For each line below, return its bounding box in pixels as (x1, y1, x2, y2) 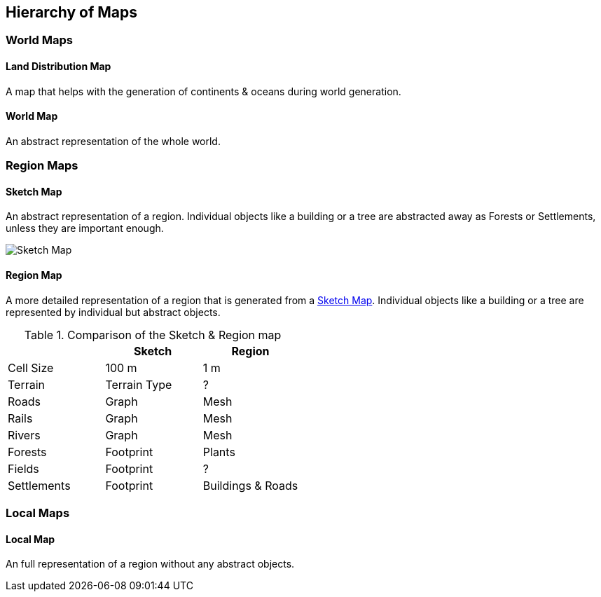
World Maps (6, 33, 73, 48)
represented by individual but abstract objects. (6, 306, 221, 318)
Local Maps (6, 506, 70, 521)
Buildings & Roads (202, 478, 298, 493)
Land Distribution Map (6, 60, 111, 73)
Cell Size (8, 360, 54, 375)
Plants (202, 444, 235, 459)
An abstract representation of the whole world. (6, 135, 221, 147)
